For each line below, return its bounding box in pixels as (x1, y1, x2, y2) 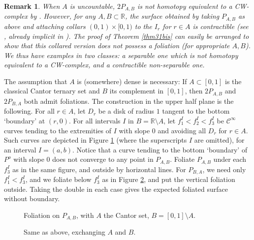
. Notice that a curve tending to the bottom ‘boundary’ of (72, 144, 248, 154)
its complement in (109, 86, 164, 96)
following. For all (4, 106, 55, 116)
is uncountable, (69, 1, 115, 11)
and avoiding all (158, 125, 206, 135)
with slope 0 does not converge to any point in (13, 154, 154, 164)
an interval (4, 144, 36, 154)
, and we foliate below (25, 174, 92, 184)
